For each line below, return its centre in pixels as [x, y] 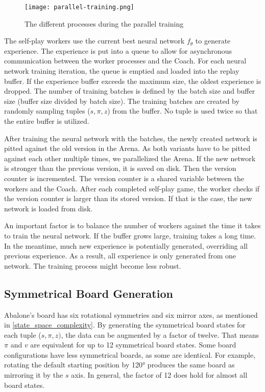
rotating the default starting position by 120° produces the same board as [119, 365]
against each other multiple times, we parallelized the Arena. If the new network [130, 158]
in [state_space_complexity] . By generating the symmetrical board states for [125, 325]
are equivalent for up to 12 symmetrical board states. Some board [133, 345]
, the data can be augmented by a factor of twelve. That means [160, 334]
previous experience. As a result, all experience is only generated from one [120, 256]
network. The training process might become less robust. [93, 265]
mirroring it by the [34, 375]
